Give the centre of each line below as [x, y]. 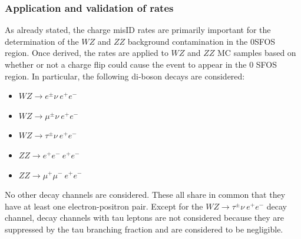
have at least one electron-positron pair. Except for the [104, 206]
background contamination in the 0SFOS [201, 41]
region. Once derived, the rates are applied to [87, 53]
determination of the [42, 41]
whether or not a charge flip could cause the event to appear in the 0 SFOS [141, 64]
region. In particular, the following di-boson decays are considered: [125, 76]
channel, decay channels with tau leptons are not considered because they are [145, 218]
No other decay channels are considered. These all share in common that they [145, 195]
